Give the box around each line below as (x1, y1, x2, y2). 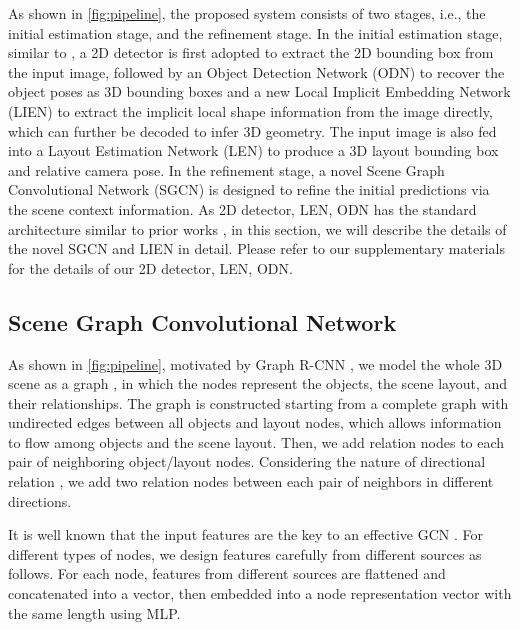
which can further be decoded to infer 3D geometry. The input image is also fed (8, 120, 497, 141)
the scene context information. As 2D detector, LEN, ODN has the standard (8, 198, 477, 219)
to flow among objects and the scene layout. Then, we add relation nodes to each (8, 431, 505, 452)
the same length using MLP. (8, 602, 181, 623)
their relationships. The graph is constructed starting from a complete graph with (8, 392, 509, 413)
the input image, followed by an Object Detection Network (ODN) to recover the (8, 61, 505, 82)
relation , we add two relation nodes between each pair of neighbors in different (8, 471, 494, 492)
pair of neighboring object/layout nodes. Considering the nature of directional (8, 451, 486, 472)
